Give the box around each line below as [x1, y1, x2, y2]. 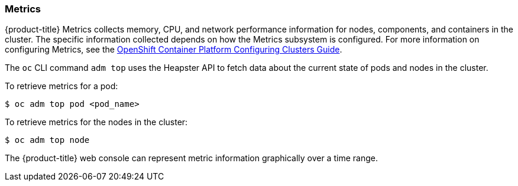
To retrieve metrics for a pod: [5, 81, 118, 92]
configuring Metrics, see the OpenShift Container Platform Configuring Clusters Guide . [5, 44, 342, 55]
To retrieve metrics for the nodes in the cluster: [5, 117, 188, 128]
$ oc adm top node [5, 135, 90, 145]
